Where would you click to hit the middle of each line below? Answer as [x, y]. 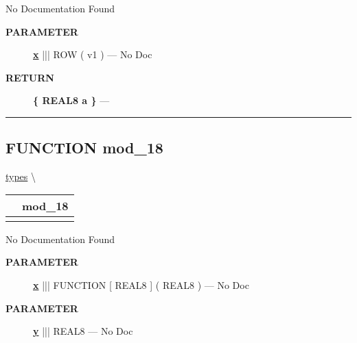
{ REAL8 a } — [71, 100]
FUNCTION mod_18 [84, 148]
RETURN [30, 77]
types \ [21, 176]
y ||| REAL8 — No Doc [83, 331]
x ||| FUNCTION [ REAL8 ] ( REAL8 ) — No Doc [141, 284]
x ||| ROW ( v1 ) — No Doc [93, 54]
